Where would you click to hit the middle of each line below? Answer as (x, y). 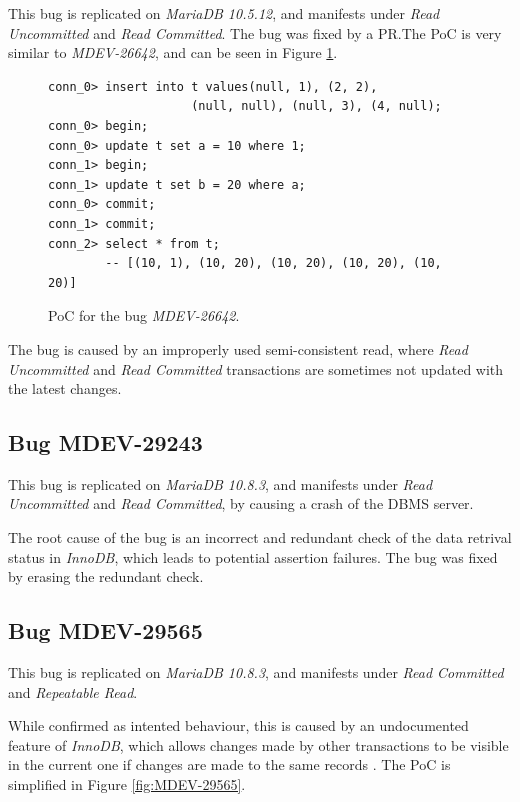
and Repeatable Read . (73, 691)
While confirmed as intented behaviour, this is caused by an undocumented (238, 725)
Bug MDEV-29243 (105, 442)
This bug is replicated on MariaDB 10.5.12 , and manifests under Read (224, 13)
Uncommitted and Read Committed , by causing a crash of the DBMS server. (241, 503)
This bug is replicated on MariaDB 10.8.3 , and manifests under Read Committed (256, 672)
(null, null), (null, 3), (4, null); (316, 106)
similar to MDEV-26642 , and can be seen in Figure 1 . (173, 52)
